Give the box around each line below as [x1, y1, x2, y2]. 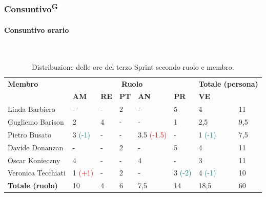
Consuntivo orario [4, 24, 69, 35]
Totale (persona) [198, 78, 258, 89]
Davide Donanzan [8, 142, 64, 152]
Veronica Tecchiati [8, 167, 66, 178]
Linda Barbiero [8, 104, 55, 114]
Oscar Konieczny [8, 154, 60, 165]
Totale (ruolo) [8, 180, 58, 191]
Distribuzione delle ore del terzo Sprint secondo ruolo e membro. [32, 61, 234, 72]
